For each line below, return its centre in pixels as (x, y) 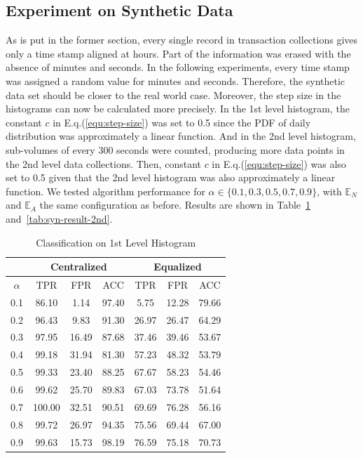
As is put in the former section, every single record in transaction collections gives (182, 40)
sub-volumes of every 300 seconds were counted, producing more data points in (175, 149)
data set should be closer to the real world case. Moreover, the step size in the (173, 94)
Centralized (78, 267)
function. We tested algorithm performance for (105, 191)
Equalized (178, 267)
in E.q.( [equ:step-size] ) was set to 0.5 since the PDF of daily (182, 122)
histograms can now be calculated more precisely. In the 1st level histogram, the (178, 109)
